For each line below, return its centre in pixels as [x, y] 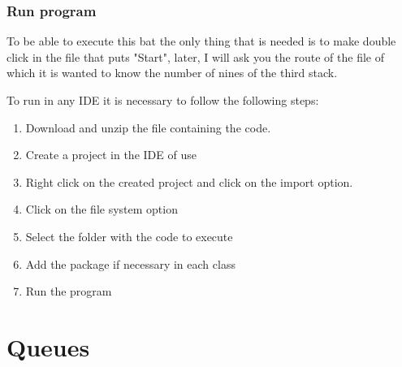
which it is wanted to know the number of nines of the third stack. [172, 73]
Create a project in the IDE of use [111, 155]
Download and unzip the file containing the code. [148, 127]
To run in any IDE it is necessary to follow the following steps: [163, 100]
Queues [48, 346]
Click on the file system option [102, 209]
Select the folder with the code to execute [129, 236]
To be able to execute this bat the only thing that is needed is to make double [201, 41]
